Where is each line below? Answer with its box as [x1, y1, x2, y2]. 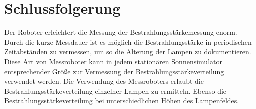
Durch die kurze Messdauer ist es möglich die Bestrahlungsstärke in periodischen [4, 36, 252, 47]
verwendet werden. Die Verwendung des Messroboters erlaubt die [4, 76, 204, 86]
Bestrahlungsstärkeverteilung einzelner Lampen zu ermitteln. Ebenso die [4, 85, 227, 96]
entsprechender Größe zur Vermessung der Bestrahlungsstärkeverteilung [4, 66, 224, 76]
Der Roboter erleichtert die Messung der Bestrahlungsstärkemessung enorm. [4, 27, 237, 37]
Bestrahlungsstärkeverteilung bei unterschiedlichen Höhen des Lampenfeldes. [4, 95, 239, 106]
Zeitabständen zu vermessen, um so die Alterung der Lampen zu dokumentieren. [4, 46, 251, 57]
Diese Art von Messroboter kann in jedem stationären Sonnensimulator [4, 56, 222, 66]
